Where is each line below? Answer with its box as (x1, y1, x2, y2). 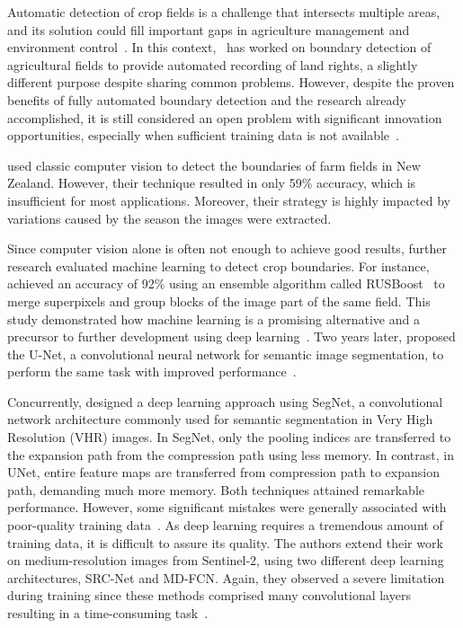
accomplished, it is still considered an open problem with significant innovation (7, 108, 442, 127)
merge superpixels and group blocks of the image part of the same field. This (7, 291, 431, 310)
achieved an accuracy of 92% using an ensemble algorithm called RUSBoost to (7, 274, 445, 293)
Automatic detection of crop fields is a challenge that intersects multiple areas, (7, 3, 441, 21)
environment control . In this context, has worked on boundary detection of (7, 38, 432, 57)
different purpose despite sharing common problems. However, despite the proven (7, 73, 455, 92)
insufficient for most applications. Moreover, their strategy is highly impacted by (7, 190, 450, 209)
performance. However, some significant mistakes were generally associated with (7, 498, 447, 517)
